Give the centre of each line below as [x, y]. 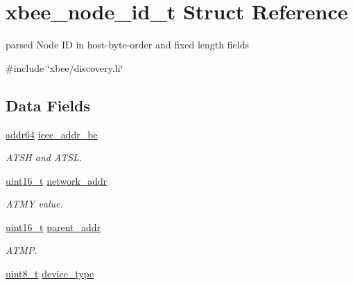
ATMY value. [34, 204]
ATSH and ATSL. [44, 157]
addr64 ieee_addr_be [52, 134]
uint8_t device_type [50, 274]
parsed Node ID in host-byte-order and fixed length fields [127, 45]
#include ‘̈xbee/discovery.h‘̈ [64, 67]
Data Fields [48, 105]
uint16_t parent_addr [53, 227]
